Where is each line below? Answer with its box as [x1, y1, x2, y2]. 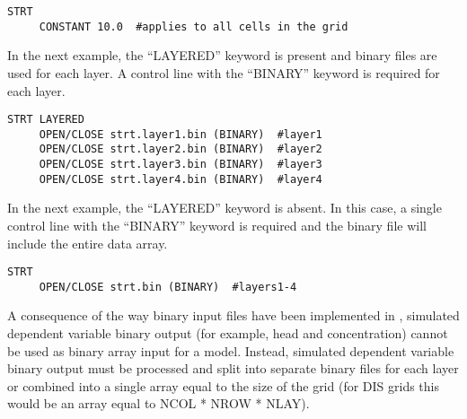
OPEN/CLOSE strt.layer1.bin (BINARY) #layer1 [39, 127, 322, 141]
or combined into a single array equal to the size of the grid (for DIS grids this [7, 376, 440, 395]
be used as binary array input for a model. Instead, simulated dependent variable [7, 341, 454, 360]
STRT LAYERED [7, 113, 84, 127]
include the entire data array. [7, 233, 168, 252]
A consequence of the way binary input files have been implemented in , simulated [7, 306, 460, 325]
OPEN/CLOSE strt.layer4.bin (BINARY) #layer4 [39, 172, 322, 186]
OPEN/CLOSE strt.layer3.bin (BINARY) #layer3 [39, 158, 322, 171]
